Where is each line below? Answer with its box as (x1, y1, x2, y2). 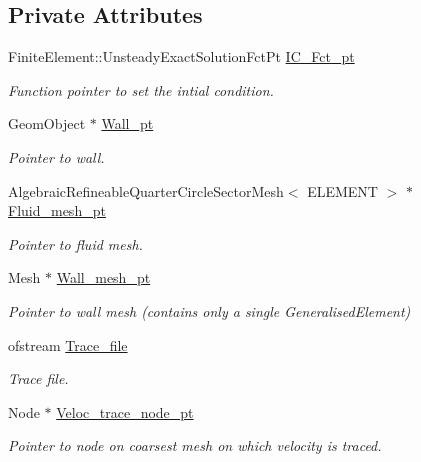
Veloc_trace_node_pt (56, 401, 194, 422)
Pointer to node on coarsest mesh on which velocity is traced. (8, 435, 382, 456)
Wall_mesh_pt (56, 267, 151, 288)
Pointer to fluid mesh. (8, 233, 143, 254)
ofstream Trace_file (8, 334, 128, 355)
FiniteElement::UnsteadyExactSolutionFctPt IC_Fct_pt (8, 46, 355, 67)
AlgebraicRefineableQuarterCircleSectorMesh (8, 180, 284, 201)
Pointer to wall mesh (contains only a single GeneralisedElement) (8, 300, 411, 321)
